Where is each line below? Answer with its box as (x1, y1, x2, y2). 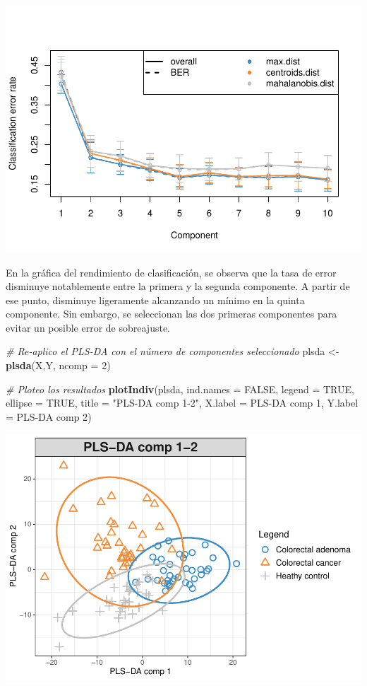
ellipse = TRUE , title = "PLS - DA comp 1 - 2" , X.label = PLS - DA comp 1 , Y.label (6, 395, 359, 410)
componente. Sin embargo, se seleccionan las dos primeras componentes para (6, 306, 337, 321)
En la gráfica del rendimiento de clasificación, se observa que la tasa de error (6, 264, 337, 279)
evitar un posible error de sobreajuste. (6, 320, 171, 335)
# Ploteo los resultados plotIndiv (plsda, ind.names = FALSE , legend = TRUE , (6, 381, 354, 396)
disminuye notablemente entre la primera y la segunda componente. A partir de (6, 279, 350, 293)
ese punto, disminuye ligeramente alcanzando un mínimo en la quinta (6, 292, 305, 307)
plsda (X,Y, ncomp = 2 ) (6, 358, 111, 373)
